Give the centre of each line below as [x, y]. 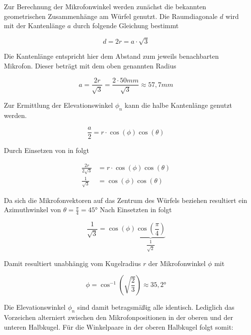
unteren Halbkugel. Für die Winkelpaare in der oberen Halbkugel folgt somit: [119, 327]
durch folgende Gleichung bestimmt [126, 25]
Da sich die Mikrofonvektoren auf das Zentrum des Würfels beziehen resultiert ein [126, 200]
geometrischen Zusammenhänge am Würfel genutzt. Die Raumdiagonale [111, 16]
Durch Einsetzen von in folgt [47, 150]
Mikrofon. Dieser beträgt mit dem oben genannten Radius [90, 65]
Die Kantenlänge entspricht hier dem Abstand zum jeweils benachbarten [111, 56]
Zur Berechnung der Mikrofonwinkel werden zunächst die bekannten [105, 6]
